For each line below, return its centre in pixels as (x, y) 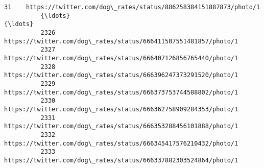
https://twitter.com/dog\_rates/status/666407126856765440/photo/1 (121, 58)
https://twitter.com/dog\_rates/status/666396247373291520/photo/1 (121, 75)
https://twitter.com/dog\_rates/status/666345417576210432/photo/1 (121, 143)
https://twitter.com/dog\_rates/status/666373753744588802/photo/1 (121, 92)
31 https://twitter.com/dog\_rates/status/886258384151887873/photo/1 (132, 7)
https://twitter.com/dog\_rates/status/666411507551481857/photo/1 (121, 41)
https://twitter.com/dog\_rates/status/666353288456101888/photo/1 (121, 126)
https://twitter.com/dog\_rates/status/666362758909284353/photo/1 (121, 109)
